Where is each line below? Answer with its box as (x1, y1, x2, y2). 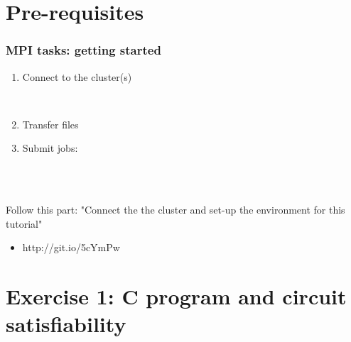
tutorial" (6, 216, 43, 231)
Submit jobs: (22, 140, 78, 155)
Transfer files (22, 116, 79, 131)
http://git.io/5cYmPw (22, 240, 120, 255)
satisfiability (6, 309, 126, 338)
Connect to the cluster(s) (22, 69, 132, 84)
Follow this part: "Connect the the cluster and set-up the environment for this (6, 202, 345, 217)
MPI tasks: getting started (6, 41, 161, 59)
